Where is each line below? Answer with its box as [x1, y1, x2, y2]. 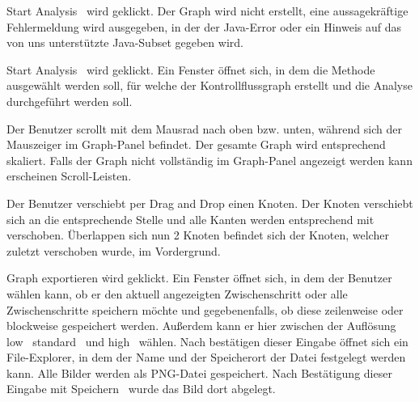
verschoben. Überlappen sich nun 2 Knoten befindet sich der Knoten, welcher [6, 226, 389, 243]
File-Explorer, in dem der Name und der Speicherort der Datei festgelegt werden [6, 349, 406, 366]
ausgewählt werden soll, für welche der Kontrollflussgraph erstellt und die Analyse [6, 77, 413, 94]
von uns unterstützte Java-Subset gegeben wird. [6, 34, 243, 51]
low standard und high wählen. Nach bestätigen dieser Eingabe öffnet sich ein [6, 332, 408, 349]
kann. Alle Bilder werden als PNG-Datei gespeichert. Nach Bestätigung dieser [6, 364, 392, 381]
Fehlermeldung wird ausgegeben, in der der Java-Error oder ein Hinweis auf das [6, 18, 402, 35]
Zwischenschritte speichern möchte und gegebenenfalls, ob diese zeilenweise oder [6, 301, 404, 318]
